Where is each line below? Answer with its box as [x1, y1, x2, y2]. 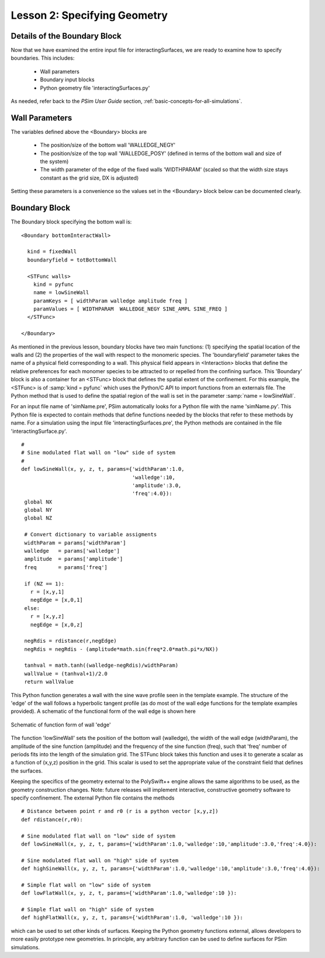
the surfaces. [11, 767, 43, 774]
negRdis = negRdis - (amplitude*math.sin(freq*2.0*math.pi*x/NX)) [24, 646, 219, 652]
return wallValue [24, 678, 74, 685]
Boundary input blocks [40, 76, 95, 83]
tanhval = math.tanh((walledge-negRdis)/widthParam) [24, 662, 178, 669]
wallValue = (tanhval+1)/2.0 [24, 670, 108, 677]
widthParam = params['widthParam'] [24, 539, 126, 546]
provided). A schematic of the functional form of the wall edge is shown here [11, 708, 196, 715]
